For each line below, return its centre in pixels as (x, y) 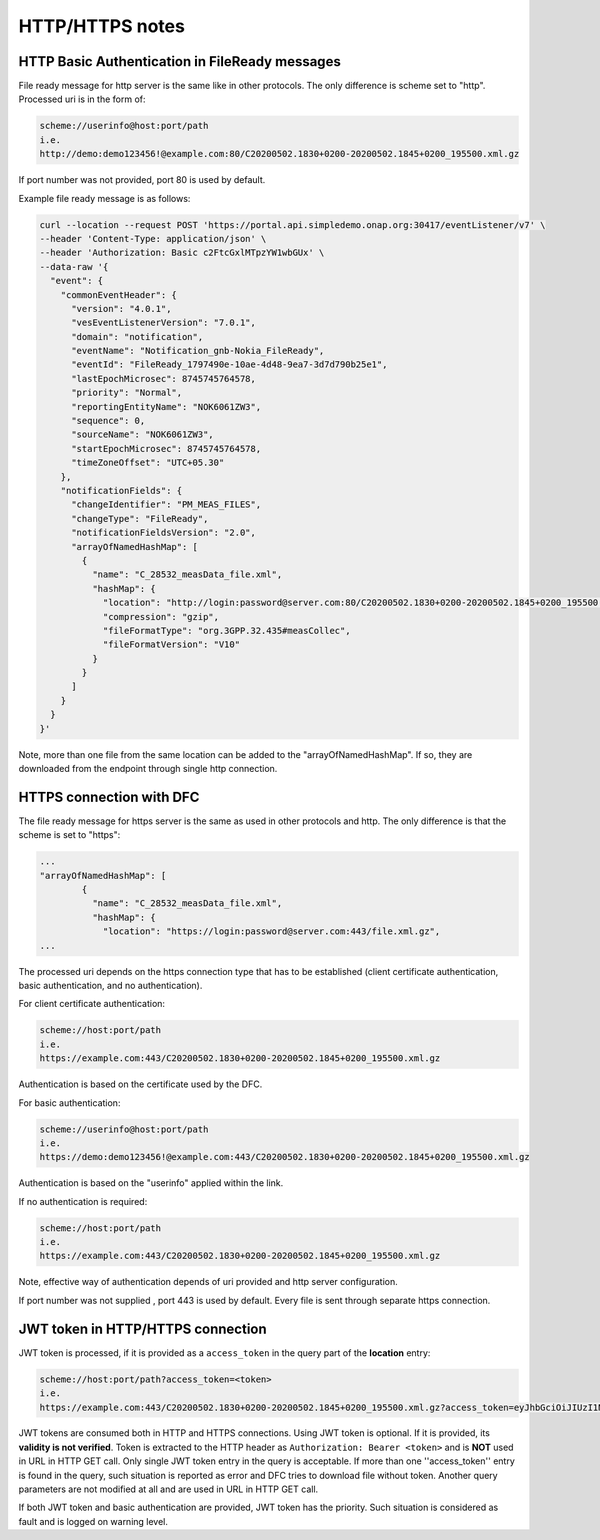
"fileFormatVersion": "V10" (171, 644)
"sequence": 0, (108, 421)
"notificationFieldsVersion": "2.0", (164, 533)
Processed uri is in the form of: (82, 99)
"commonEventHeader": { (118, 294)
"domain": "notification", (137, 336)
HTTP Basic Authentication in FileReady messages (180, 61)
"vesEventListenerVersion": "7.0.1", (164, 323)
